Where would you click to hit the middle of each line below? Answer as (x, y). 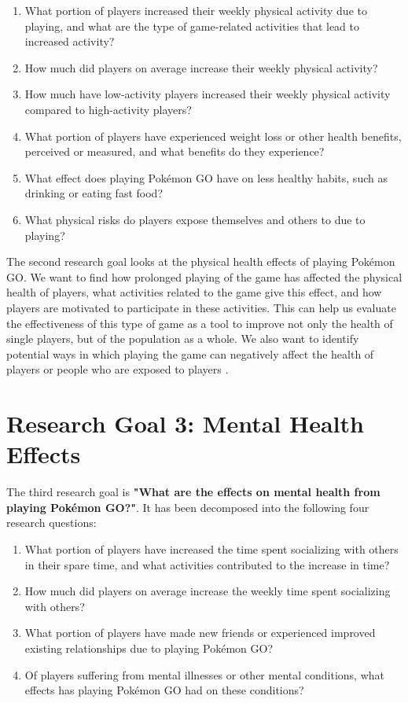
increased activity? (70, 41)
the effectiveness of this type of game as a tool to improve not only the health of (200, 323)
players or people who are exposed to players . (118, 369)
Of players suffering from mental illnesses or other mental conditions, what (204, 674)
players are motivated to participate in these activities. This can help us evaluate (201, 307)
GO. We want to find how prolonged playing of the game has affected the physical (204, 276)
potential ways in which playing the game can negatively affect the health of (190, 353)
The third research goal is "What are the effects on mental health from (193, 492)
